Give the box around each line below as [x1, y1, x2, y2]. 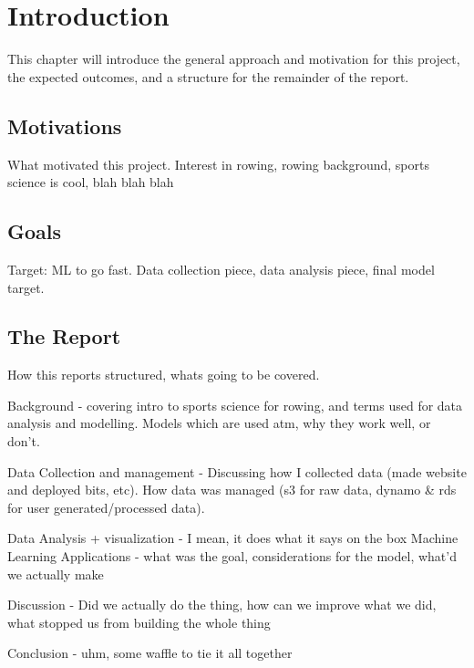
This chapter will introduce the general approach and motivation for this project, [7, 49, 460, 68]
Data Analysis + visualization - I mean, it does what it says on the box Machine [7, 528, 459, 548]
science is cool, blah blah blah [7, 172, 174, 192]
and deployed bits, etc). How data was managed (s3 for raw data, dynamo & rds [7, 480, 457, 499]
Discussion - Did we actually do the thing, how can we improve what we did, [7, 595, 437, 614]
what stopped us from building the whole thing [7, 612, 271, 631]
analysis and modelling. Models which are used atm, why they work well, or [7, 413, 431, 433]
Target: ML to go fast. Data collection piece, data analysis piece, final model [7, 259, 435, 278]
